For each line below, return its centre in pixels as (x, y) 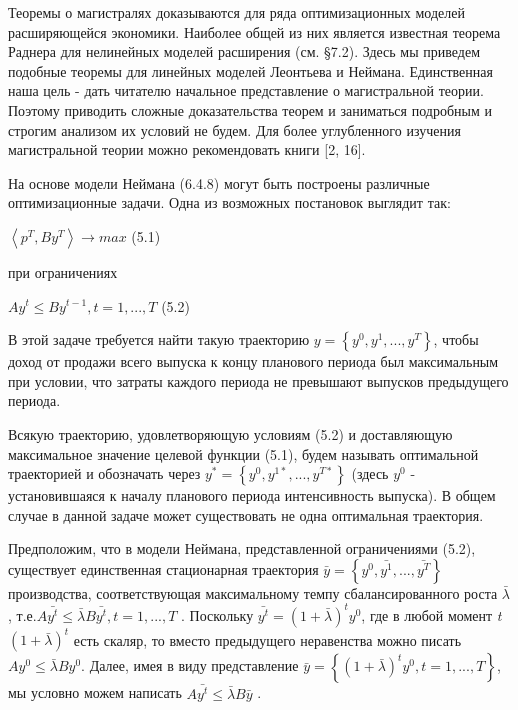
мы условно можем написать (95, 692)
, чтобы (456, 339)
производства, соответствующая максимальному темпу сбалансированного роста (253, 592)
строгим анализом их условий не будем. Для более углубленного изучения (234, 129)
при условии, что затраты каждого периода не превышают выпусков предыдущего (258, 380)
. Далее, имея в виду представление (190, 665)
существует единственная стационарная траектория (163, 568)
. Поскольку (217, 614)
